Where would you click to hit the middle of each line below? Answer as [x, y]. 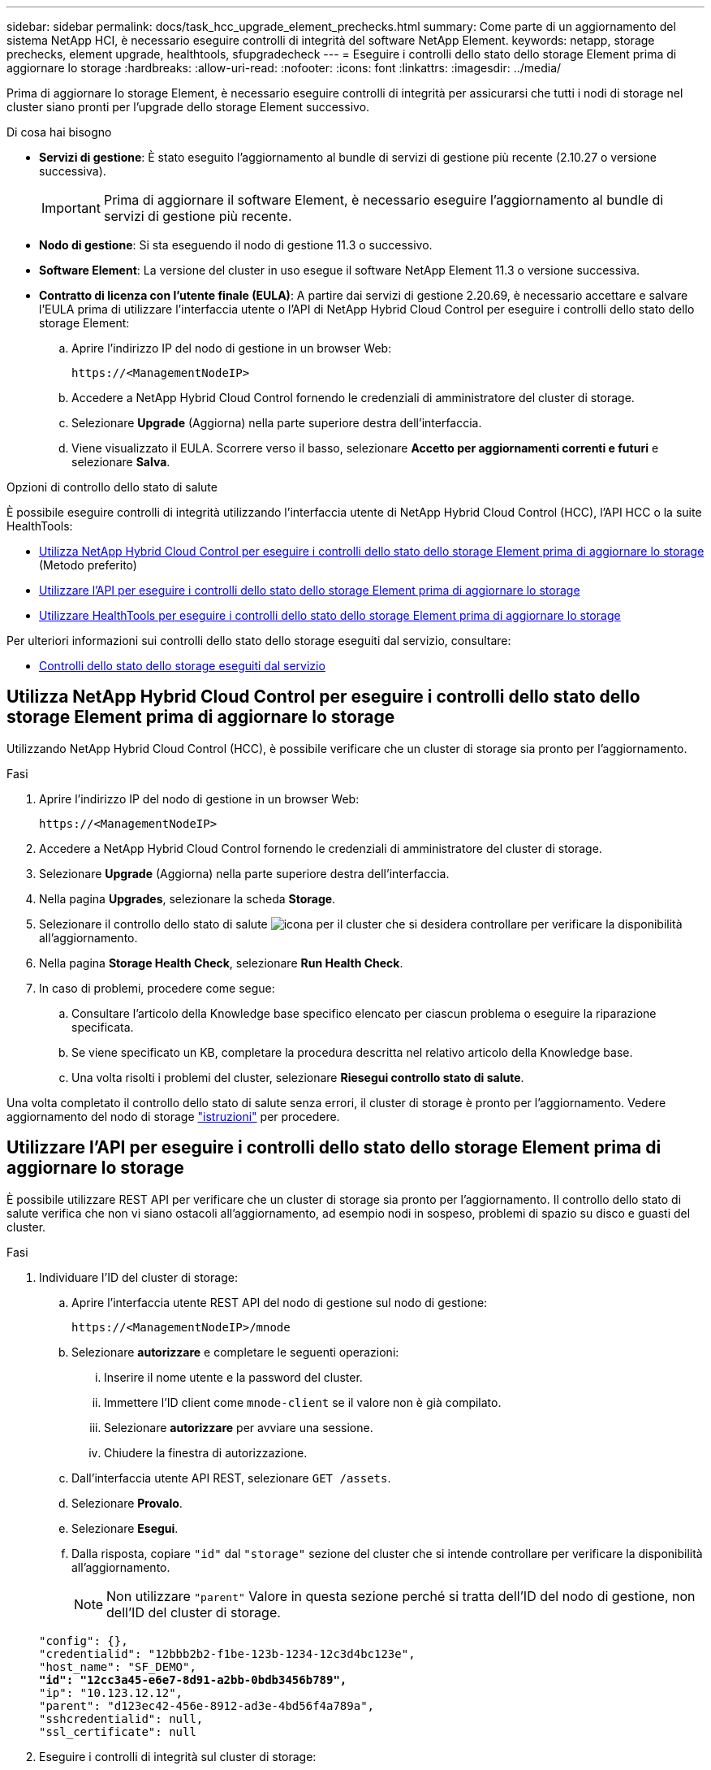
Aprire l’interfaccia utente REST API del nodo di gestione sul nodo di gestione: [280, 1302]
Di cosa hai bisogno [59, 132]
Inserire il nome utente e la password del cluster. [233, 1377]
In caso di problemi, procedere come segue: [157, 988]
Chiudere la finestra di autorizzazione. [206, 1452]
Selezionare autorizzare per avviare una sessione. [239, 1427]
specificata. [103, 1027]
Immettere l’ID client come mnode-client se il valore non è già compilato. [303, 1402]
